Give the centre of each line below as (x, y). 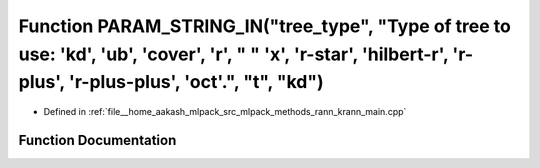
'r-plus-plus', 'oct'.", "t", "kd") (196, 82)
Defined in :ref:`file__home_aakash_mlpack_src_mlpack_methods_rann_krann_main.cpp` (225, 112)
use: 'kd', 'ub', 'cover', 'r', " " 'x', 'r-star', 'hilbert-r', (233, 54)
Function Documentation (97, 140)
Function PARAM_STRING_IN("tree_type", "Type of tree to (265, 26)
